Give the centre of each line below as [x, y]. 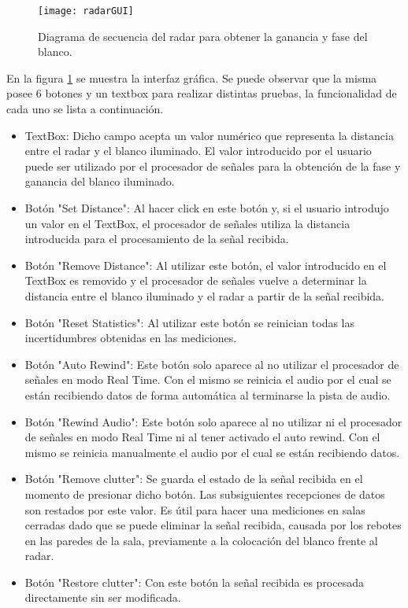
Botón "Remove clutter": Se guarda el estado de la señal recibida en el [194, 479]
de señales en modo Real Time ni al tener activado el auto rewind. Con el [202, 437]
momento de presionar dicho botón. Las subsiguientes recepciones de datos [205, 494]
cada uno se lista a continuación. [85, 109]
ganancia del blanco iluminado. [100, 181]
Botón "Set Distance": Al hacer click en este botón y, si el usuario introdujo [207, 208]
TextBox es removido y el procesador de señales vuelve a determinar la [196, 280]
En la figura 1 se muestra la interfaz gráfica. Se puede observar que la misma [192, 77]
